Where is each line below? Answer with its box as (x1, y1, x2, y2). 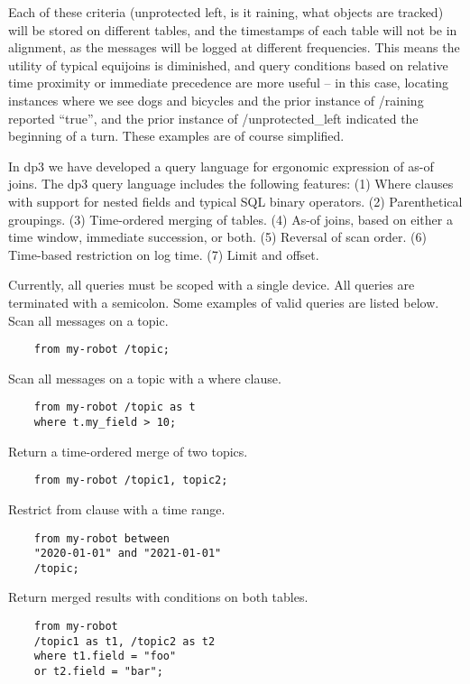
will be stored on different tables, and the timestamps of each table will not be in (8, 20, 457, 39)
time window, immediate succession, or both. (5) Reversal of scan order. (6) (8, 227, 427, 246)
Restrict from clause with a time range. (8, 499, 226, 518)
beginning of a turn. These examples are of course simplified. (8, 126, 345, 145)
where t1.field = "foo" (33, 650, 177, 663)
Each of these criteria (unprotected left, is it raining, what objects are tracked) (8, 3, 444, 21)
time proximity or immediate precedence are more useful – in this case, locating (8, 73, 449, 92)
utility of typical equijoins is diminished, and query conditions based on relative (8, 55, 448, 74)
